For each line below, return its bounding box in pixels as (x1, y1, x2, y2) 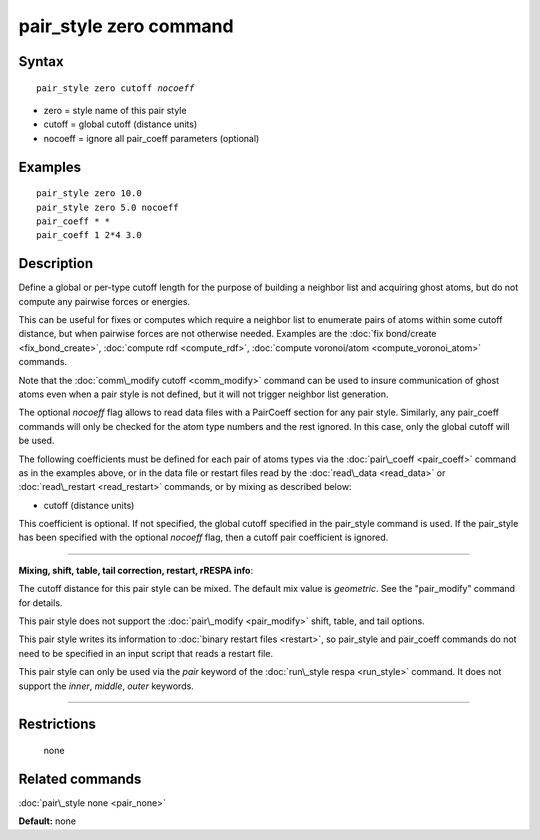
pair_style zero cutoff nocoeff (36, 82, 195, 94)
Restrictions (18, 716, 97, 733)
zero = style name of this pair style (43, 104, 187, 116)
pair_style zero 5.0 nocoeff (36, 201, 179, 213)
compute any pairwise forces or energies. (18, 295, 190, 307)
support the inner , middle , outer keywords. (18, 680, 194, 692)
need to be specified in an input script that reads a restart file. (18, 647, 274, 659)
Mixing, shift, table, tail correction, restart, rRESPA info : (18, 564, 254, 576)
